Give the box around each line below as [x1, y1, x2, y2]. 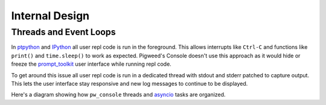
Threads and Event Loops [11, 27, 116, 37]
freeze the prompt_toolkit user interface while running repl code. [11, 60, 171, 68]
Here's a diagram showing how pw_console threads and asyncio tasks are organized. [11, 91, 226, 98]
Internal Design [11, 9, 90, 22]
